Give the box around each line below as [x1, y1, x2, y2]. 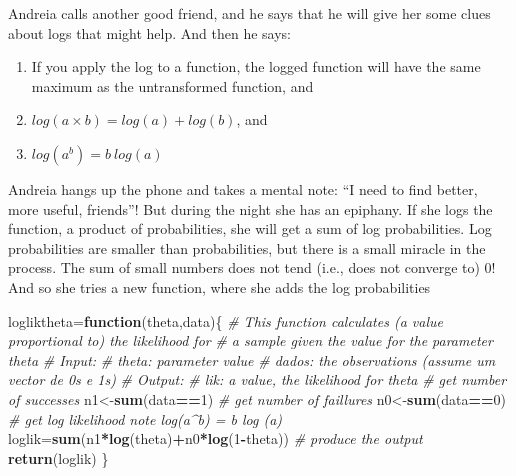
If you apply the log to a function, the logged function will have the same [31, 56, 481, 77]
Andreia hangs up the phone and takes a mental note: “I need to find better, [8, 178, 478, 199]
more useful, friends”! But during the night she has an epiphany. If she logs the [8, 198, 493, 219]
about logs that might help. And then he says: [8, 22, 291, 43]
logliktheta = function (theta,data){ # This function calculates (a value [8, 310, 443, 331]
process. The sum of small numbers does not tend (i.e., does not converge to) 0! [8, 257, 496, 278]
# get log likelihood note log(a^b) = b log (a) [8, 408, 283, 429]
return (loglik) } [8, 447, 109, 468]
